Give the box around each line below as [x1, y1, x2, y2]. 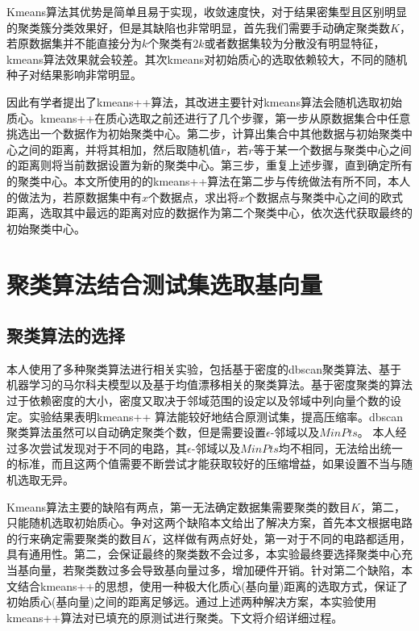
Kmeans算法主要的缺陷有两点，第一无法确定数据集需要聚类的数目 [6, 498, 351, 515]
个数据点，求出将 [148, 188, 239, 205]
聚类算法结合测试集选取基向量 [6, 267, 323, 300]
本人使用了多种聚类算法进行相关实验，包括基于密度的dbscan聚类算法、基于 [6, 360, 402, 377]
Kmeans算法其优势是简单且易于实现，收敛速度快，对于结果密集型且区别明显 [6, 3, 408, 19]
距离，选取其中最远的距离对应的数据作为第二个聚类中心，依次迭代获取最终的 [6, 204, 413, 221]
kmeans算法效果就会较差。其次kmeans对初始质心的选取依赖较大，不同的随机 [6, 50, 408, 67]
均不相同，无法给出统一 [278, 439, 403, 456]
